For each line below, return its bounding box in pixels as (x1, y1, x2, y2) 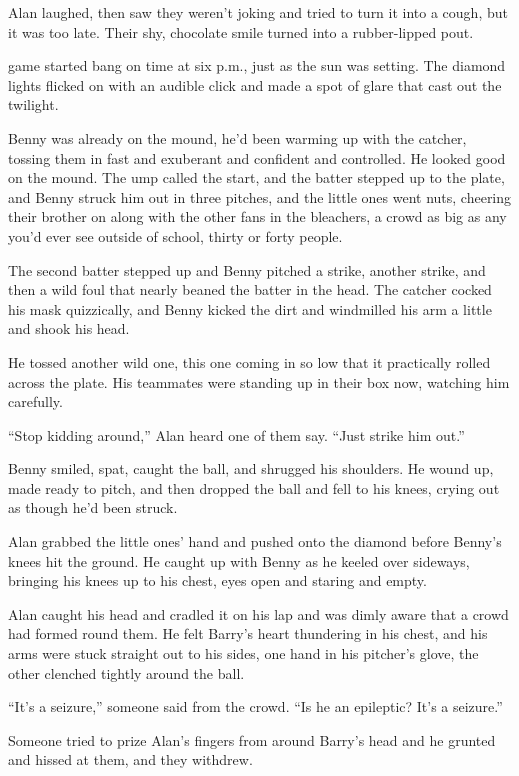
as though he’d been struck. (8, 497, 178, 518)
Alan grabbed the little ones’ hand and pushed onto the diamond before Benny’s (8, 531, 502, 552)
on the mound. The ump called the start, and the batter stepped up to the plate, (8, 167, 505, 188)
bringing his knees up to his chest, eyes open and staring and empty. (8, 570, 427, 591)
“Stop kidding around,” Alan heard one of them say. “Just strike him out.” (8, 424, 465, 445)
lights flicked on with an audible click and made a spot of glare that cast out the (8, 74, 502, 95)
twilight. (8, 94, 59, 115)
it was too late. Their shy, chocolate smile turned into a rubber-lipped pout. (8, 21, 474, 42)
